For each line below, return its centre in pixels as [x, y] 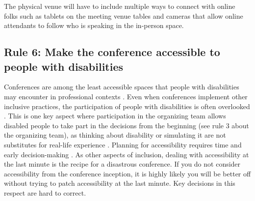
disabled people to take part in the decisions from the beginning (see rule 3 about [127, 125]
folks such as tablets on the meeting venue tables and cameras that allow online [124, 15]
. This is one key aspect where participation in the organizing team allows [115, 116]
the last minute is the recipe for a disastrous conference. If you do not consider [122, 164]
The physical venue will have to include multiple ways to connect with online [120, 6]
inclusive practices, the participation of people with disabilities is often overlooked [127, 106]
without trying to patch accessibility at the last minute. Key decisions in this [120, 183]
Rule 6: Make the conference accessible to [112, 52]
